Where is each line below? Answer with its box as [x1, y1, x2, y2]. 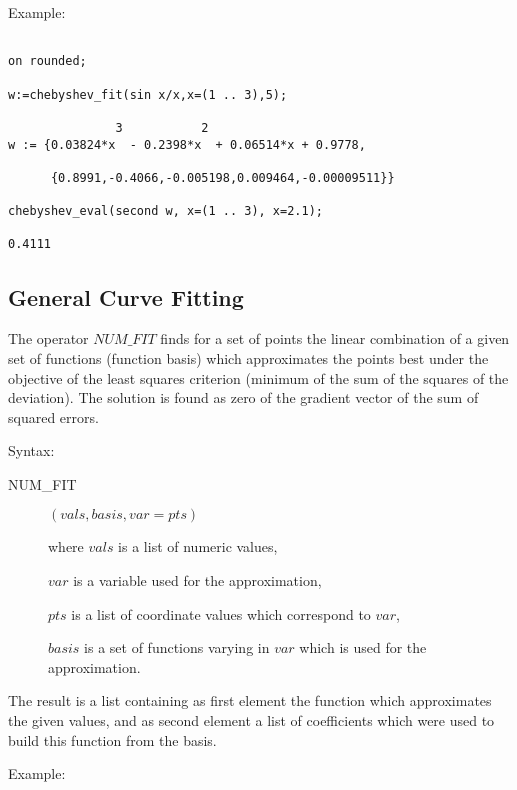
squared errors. [8, 406, 99, 427]
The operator [8, 328, 89, 349]
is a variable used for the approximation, [73, 570, 322, 591]
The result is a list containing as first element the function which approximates [8, 690, 492, 711]
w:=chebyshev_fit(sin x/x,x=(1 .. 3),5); [8, 87, 288, 102]
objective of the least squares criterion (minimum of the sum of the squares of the [8, 367, 509, 388]
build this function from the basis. [8, 729, 217, 750]
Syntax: [8, 440, 55, 461]
